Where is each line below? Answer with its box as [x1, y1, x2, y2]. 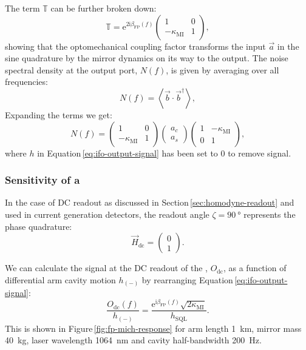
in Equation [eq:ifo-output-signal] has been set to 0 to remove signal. [37, 146, 291, 159]
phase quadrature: [5, 220, 72, 232]
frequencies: [5, 75, 48, 88]
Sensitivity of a [5, 172, 80, 187]
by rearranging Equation [141, 273, 233, 286]
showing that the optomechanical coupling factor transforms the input [5, 39, 266, 52]
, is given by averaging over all [166, 63, 279, 76]
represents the [243, 207, 296, 220]
